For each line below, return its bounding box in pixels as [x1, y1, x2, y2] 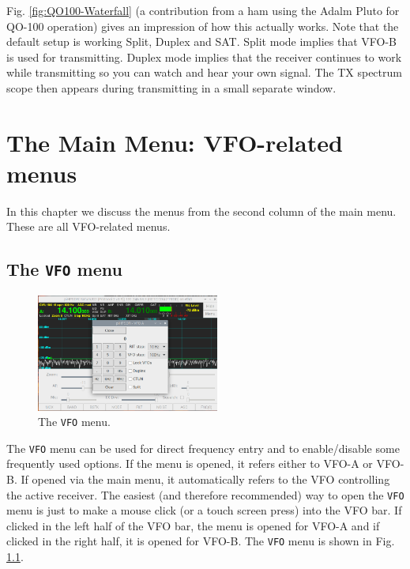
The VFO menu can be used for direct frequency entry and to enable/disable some [6, 439, 400, 456]
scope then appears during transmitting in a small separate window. [6, 79, 337, 96]
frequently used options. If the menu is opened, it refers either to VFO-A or [6, 455, 373, 472]
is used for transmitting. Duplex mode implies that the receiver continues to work [6, 48, 402, 65]
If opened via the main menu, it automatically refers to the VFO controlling [21, 471, 390, 488]
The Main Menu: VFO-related [6, 126, 343, 158]
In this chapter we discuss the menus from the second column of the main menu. [6, 202, 397, 219]
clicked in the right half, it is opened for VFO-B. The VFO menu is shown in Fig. [6, 533, 395, 549]
